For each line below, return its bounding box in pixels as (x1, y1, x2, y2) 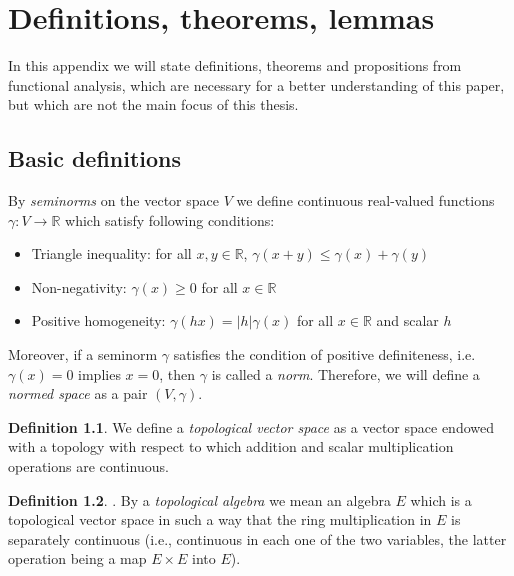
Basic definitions (8, 143, 182, 174)
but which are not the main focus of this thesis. (8, 94, 299, 115)
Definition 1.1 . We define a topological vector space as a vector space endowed (8, 416, 495, 437)
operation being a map (8, 548, 147, 569)
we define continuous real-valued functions (236, 190, 495, 211)
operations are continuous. (8, 456, 169, 477)
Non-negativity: (31, 276, 127, 297)
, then (159, 363, 196, 384)
